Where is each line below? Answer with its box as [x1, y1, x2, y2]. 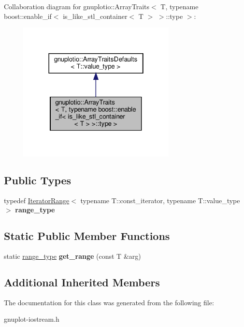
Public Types [4, 172, 72, 187]
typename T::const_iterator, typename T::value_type [80, 195, 240, 205]
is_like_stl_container [63, 11, 128, 21]
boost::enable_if [4, 11, 52, 21]
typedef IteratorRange [4, 195, 70, 205]
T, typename [160, 1, 199, 11]
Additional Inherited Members [4, 275, 160, 290]
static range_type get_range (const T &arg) [4, 251, 141, 261]
